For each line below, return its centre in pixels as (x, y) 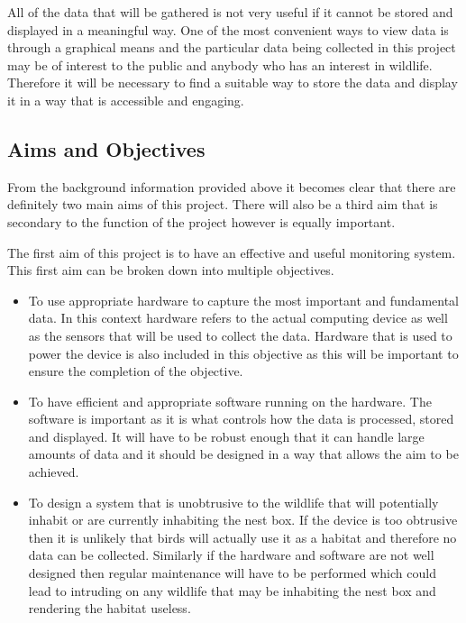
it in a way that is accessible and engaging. (126, 100)
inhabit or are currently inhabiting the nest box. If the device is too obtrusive (243, 520)
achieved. (54, 472)
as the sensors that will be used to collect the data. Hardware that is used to (240, 335)
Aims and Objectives (106, 148)
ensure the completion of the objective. (136, 371)
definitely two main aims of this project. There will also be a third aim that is (223, 204)
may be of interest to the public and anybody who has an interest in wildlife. (220, 64)
